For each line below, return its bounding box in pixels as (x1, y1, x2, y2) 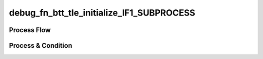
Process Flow (9, 26, 51, 34)
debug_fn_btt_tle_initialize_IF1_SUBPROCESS (9, 7, 196, 18)
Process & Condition (9, 41, 73, 50)
